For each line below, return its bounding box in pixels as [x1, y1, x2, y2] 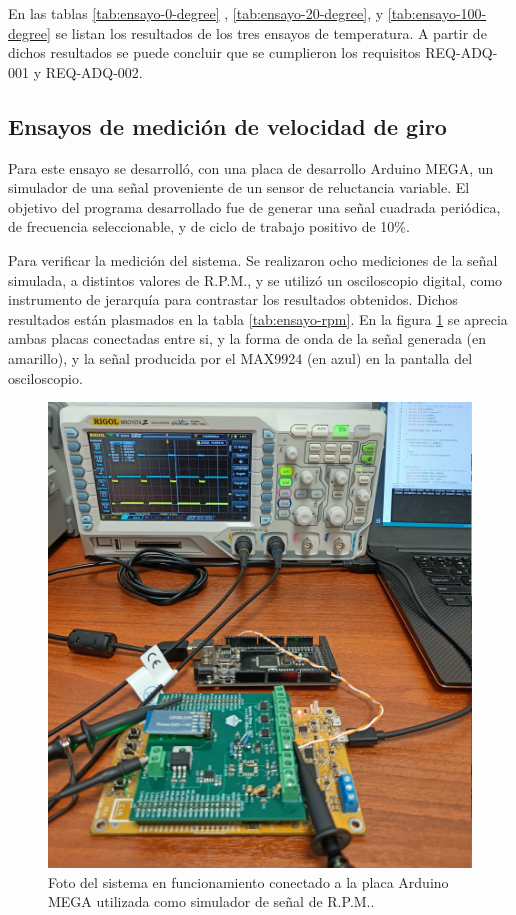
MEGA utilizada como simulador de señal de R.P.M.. [48, 891, 375, 912]
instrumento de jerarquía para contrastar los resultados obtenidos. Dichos [8, 289, 458, 310]
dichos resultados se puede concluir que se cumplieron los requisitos [8, 42, 421, 63]
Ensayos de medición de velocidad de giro [8, 110, 447, 141]
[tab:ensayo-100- [387, 3, 487, 23]
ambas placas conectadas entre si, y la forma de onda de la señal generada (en [8, 328, 487, 349]
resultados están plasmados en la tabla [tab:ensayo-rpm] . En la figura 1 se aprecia [8, 308, 508, 329]
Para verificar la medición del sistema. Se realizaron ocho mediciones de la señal [8, 249, 498, 270]
